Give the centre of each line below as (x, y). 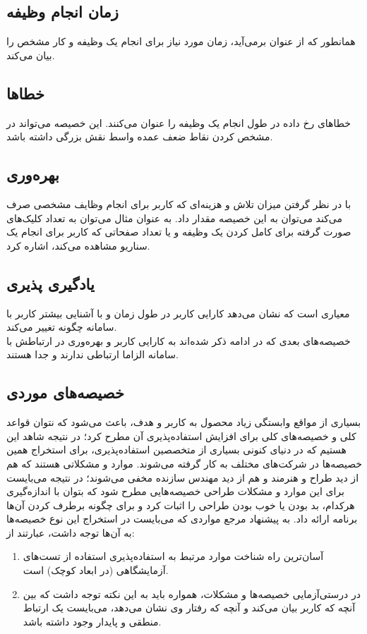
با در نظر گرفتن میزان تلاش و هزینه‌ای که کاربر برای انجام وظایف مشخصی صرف (179, 203)
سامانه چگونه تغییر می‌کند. (62, 327)
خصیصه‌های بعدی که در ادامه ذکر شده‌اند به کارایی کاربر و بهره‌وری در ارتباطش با (179, 340)
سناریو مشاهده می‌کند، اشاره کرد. (78, 245)
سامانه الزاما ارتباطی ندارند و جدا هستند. (92, 354)
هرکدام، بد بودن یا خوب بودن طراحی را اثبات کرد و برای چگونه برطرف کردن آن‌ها (181, 505)
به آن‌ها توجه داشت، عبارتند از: (71, 532)
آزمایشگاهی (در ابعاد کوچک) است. (96, 570)
